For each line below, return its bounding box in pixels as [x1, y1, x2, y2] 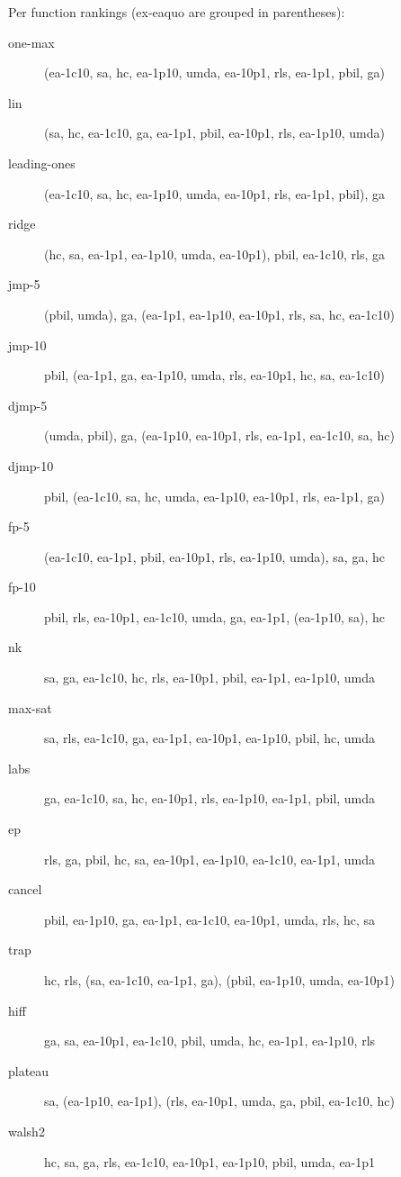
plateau [8, 1061, 49, 1080]
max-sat [8, 698, 52, 717]
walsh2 [8, 1121, 45, 1140]
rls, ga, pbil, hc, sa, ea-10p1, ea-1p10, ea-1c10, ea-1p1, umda [44, 849, 376, 868]
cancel [8, 880, 42, 899]
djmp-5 [8, 395, 48, 414]
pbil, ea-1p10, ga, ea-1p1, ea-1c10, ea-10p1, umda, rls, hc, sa [44, 910, 376, 928]
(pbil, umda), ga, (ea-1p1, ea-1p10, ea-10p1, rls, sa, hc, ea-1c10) [44, 304, 395, 323]
